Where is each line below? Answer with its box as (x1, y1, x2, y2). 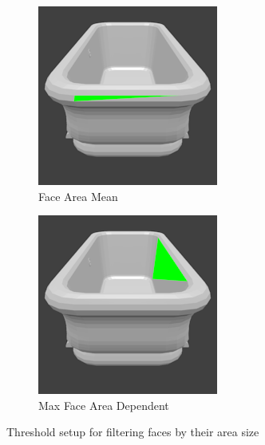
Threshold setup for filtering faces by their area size (6, 423, 259, 440)
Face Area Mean (38, 187, 118, 204)
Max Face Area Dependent (38, 396, 169, 413)
